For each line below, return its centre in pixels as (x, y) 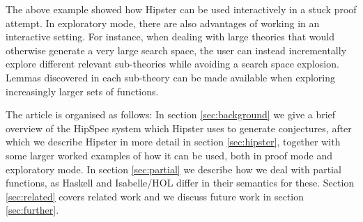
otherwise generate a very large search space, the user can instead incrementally (176, 50)
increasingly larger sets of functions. (82, 91)
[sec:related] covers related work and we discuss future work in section (155, 196)
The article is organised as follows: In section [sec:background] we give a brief (171, 114)
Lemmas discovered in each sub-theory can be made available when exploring (171, 77)
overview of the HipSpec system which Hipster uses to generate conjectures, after (179, 128)
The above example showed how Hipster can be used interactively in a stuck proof (181, 9)
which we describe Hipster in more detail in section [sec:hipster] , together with (173, 142)
